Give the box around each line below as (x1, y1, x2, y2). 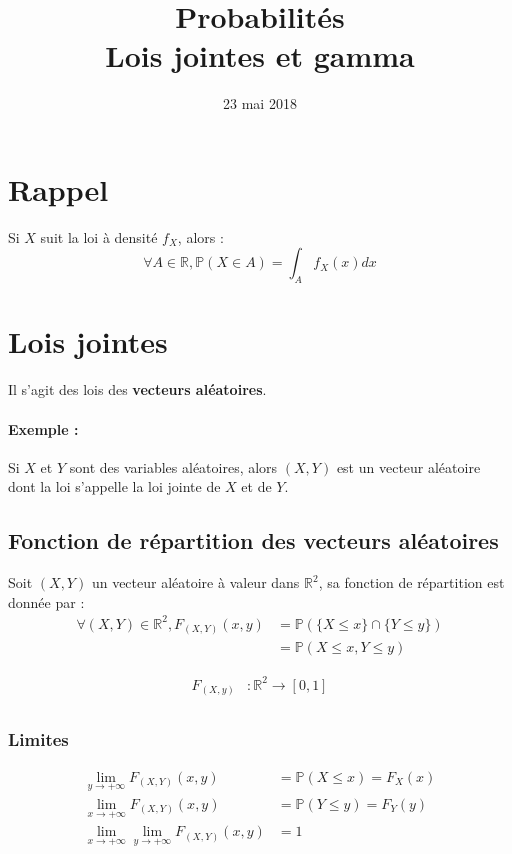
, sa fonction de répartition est (318, 572, 505, 593)
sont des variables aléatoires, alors (69, 456, 278, 477)
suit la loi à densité (40, 226, 158, 247)
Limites (8, 727, 69, 752)
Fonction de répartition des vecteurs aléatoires (8, 525, 499, 556)
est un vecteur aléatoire (336, 456, 481, 477)
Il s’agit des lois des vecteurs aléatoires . (8, 379, 267, 400)
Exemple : (8, 418, 79, 439)
